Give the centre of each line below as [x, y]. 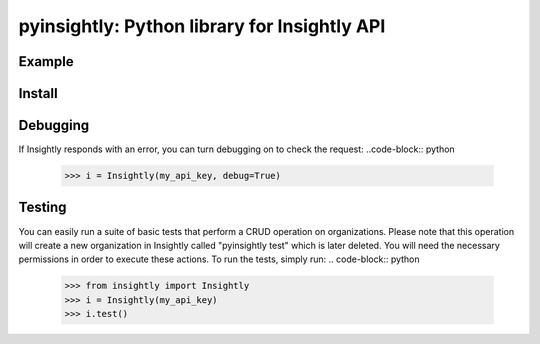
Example [46, 61]
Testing [42, 207]
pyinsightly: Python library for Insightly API [202, 26]
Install [38, 93]
